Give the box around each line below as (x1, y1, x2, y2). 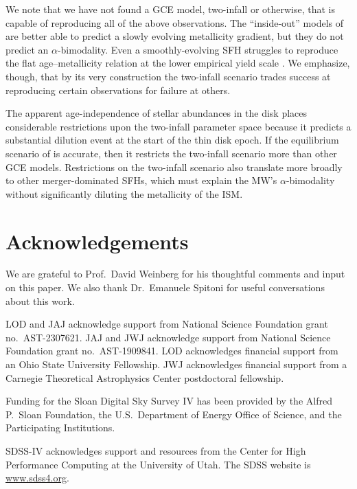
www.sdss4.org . (5, 470, 69, 485)
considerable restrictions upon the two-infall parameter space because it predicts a (5, 119, 352, 133)
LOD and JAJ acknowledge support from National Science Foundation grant (5, 317, 328, 331)
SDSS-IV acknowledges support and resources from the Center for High (5, 443, 306, 457)
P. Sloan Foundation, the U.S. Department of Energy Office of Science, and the (5, 407, 342, 421)
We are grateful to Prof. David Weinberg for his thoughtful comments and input (5, 266, 345, 281)
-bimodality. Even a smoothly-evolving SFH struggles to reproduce (57, 42, 338, 56)
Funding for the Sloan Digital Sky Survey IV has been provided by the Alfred (5, 394, 332, 408)
